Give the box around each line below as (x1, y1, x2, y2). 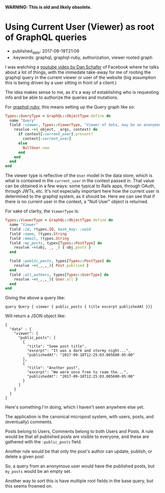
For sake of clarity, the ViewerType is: (5, 208, 80, 214)
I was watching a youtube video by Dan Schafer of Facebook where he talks (5, 64, 159, 70)
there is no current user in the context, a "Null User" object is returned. (5, 199, 149, 204)
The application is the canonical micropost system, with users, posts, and (5, 414, 154, 420)
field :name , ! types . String (9, 231, 67, 236)
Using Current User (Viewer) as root (5, 22, 155, 32)
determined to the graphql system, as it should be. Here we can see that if (5, 194, 155, 200)
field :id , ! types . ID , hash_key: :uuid (9, 227, 91, 232)
